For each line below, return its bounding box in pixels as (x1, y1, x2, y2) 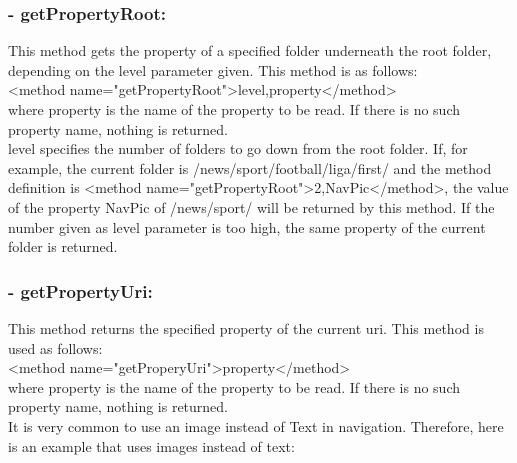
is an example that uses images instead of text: (8, 435, 295, 456)
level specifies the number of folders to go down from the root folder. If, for (8, 138, 468, 159)
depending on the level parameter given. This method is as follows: (8, 59, 418, 80)
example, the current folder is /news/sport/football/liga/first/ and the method (8, 157, 492, 178)
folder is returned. (8, 236, 118, 257)
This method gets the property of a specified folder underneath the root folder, (8, 40, 492, 61)
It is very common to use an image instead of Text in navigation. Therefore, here (8, 415, 504, 436)
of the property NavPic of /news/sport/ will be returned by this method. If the (8, 196, 495, 217)
